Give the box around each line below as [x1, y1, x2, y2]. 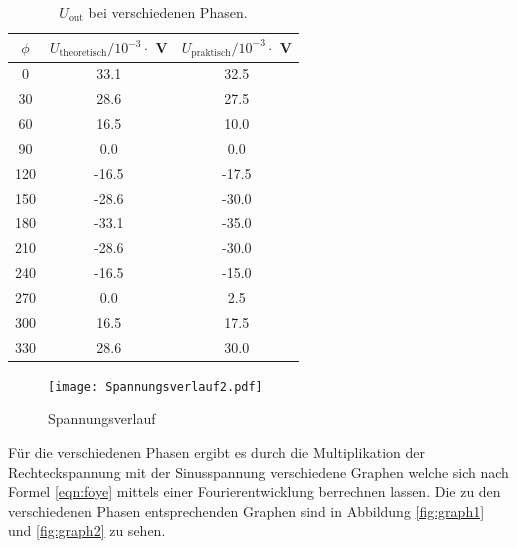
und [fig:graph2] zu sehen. [8, 520, 166, 541]
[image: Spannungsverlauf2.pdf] [48, 379, 263, 394]
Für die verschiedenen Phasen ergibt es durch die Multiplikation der [8, 441, 426, 462]
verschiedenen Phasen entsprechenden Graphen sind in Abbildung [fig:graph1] [8, 500, 485, 521]
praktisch [191, 48, 231, 59]
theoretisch [59, 48, 107, 59]
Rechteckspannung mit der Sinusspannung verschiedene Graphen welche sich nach [8, 461, 509, 482]
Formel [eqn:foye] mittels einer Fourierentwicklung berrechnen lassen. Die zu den [8, 481, 501, 502]
